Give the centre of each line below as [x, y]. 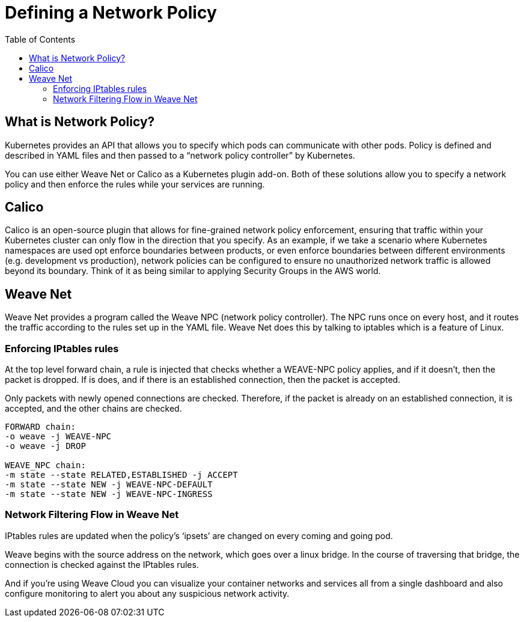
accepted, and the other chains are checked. [93, 409]
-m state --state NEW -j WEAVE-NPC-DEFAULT [109, 485]
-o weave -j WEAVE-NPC [58, 437]
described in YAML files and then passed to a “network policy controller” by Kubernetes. [180, 155]
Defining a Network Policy [111, 13]
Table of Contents [40, 39]
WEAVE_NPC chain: [45, 465]
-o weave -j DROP [45, 446]
